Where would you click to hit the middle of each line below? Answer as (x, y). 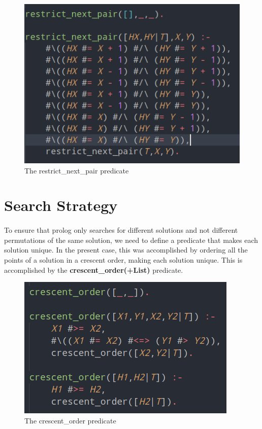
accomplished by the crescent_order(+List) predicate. (94, 270)
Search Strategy (61, 205)
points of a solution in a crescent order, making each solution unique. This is (123, 259)
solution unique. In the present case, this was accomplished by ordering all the (126, 250)
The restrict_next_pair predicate (77, 170)
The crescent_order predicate (70, 420)
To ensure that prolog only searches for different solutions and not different (121, 230)
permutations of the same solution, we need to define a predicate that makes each (131, 240)
